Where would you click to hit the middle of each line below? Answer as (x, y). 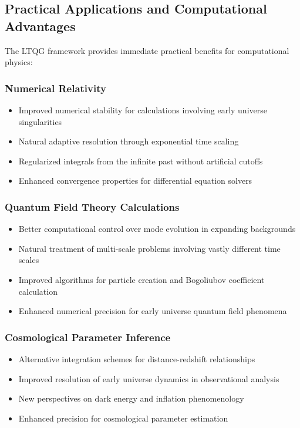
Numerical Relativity (55, 88)
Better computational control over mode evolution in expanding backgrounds (157, 229)
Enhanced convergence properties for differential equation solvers (135, 181)
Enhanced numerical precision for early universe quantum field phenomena (153, 311)
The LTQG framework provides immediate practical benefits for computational (147, 50)
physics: (19, 62)
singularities (40, 121)
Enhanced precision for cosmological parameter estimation (123, 418)
